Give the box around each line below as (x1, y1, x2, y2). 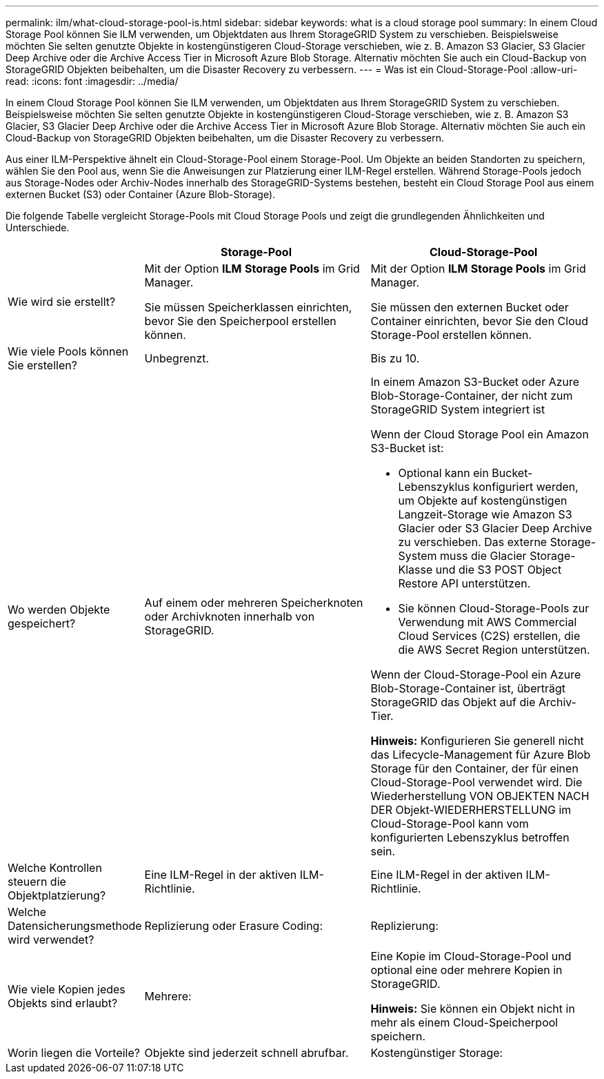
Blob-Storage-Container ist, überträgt (370, 681, 566, 695)
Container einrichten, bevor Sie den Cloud (370, 314, 589, 328)
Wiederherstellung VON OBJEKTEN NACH (370, 789, 590, 803)
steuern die (8, 875, 66, 888)
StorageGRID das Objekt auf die (370, 695, 536, 709)
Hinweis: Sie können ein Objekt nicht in (370, 1002, 575, 1015)
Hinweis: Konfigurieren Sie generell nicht (370, 734, 584, 748)
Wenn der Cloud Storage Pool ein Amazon (370, 427, 589, 441)
